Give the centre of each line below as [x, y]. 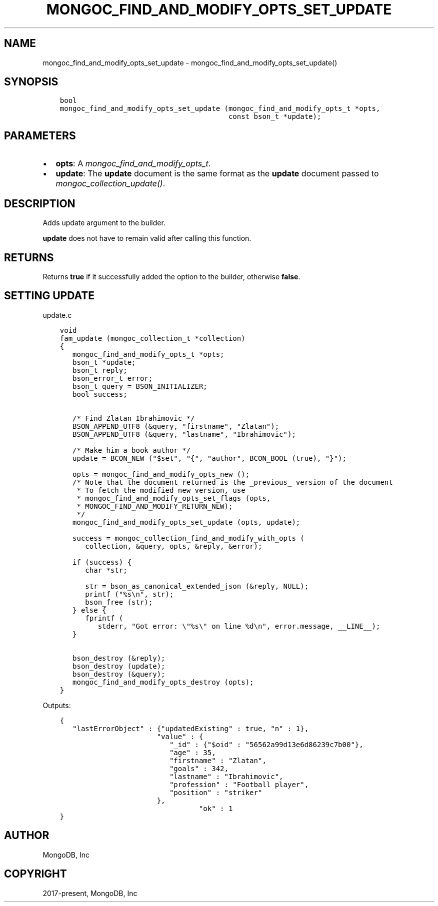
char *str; [106, 570]
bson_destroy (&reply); [119, 658]
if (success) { [102, 562]
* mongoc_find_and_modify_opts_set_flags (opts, [174, 498]
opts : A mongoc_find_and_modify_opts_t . [133, 164]
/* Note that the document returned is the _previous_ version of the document [233, 482]
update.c [57, 315]
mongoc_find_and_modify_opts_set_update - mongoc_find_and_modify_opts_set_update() [190, 62]
